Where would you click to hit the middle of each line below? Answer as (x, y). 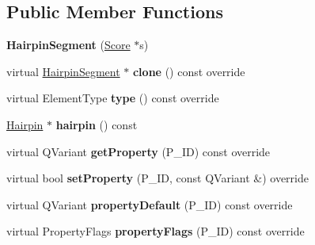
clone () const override (189, 71)
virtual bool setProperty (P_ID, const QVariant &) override (157, 178)
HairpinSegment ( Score (68, 45)
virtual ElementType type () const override (113, 98)
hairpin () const (97, 124)
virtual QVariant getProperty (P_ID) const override (139, 151)
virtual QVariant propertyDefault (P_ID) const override (150, 204)
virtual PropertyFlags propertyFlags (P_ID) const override (156, 231)
